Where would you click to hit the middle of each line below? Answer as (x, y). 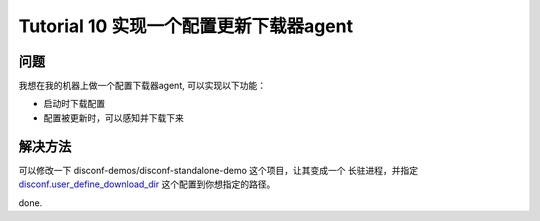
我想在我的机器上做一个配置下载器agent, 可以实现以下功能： (142, 86)
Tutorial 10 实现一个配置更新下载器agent (186, 26)
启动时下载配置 (74, 104)
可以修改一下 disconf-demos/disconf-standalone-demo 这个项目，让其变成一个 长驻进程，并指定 (218, 170)
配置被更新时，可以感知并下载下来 (113, 117)
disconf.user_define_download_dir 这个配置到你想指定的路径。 (147, 184)
